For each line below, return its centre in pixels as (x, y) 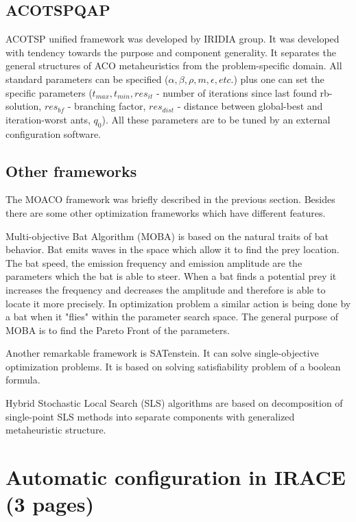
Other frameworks (71, 170)
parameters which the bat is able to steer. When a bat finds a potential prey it (171, 276)
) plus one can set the (279, 79)
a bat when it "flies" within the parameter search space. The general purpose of (172, 317)
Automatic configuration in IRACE (176, 477)
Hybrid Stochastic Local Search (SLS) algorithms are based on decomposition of (174, 403)
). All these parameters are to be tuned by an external (216, 119)
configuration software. (54, 133)
